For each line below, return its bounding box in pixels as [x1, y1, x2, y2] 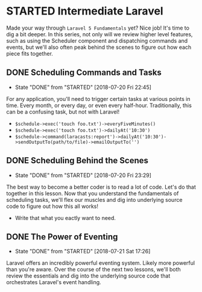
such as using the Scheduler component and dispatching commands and [6, 37, 188, 44]
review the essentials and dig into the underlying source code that [6, 272, 171, 279]
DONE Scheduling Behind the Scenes [6, 155, 149, 166]
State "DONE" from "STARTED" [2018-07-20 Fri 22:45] [14, 83, 152, 91]
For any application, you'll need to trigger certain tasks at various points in [6, 95, 191, 102]
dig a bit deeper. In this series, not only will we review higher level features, [6, 30, 193, 37]
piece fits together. [6, 50, 53, 57]
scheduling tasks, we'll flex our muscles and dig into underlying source [6, 196, 183, 203]
